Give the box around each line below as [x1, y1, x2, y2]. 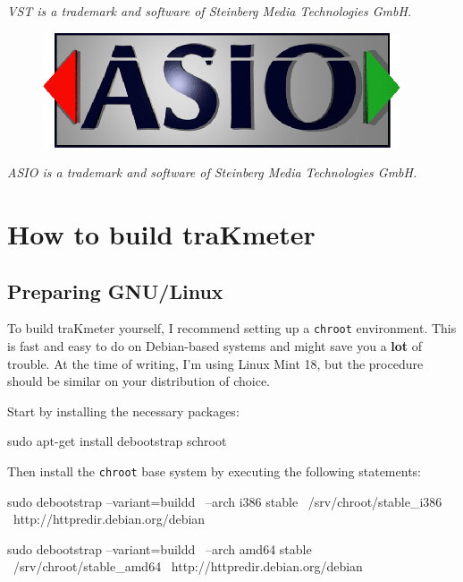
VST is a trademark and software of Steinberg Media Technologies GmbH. [7, 2, 412, 20]
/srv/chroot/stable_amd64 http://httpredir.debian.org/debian [13, 557, 363, 576]
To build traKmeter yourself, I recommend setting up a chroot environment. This [7, 319, 457, 338]
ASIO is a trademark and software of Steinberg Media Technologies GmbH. [7, 163, 417, 182]
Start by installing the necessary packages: [7, 401, 240, 420]
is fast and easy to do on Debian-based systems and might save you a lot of [7, 337, 423, 355]
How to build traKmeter [7, 215, 316, 252]
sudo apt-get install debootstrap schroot [7, 432, 227, 450]
